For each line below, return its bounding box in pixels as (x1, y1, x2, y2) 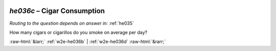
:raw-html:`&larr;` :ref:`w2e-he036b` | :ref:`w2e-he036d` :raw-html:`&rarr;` (9, 38, 166, 45)
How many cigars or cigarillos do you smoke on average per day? (9, 29, 148, 35)
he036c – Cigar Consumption (9, 7, 105, 15)
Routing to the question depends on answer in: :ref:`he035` (9, 20, 134, 26)
